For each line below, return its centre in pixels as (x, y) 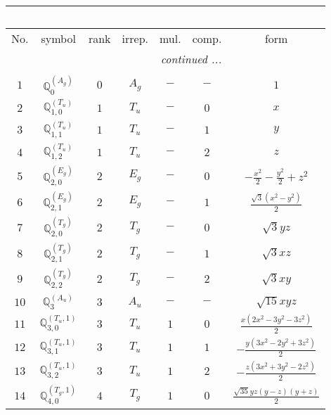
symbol (58, 38)
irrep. (135, 38)
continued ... (191, 59)
